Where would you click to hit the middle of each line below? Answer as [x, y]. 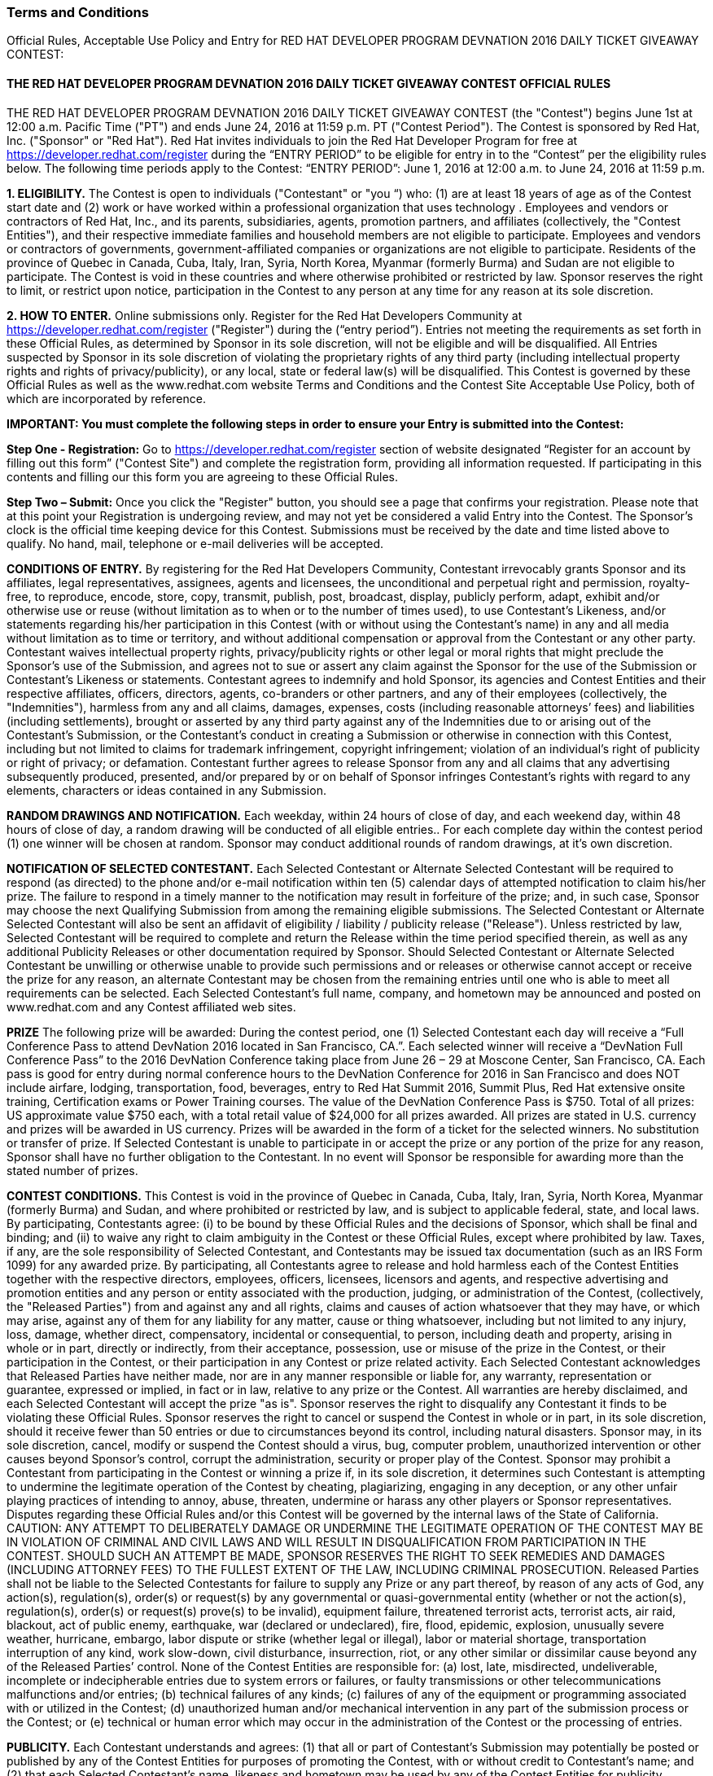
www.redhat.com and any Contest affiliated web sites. [151, 1006]
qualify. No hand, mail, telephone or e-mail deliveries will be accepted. [195, 543]
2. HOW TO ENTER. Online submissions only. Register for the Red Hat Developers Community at [265, 315]
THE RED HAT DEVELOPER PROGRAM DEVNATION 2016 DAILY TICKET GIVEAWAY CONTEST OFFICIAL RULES [309, 83]
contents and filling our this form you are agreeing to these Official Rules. [203, 476]
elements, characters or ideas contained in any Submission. [166, 790]
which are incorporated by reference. [106, 398]
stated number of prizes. [72, 1170]
